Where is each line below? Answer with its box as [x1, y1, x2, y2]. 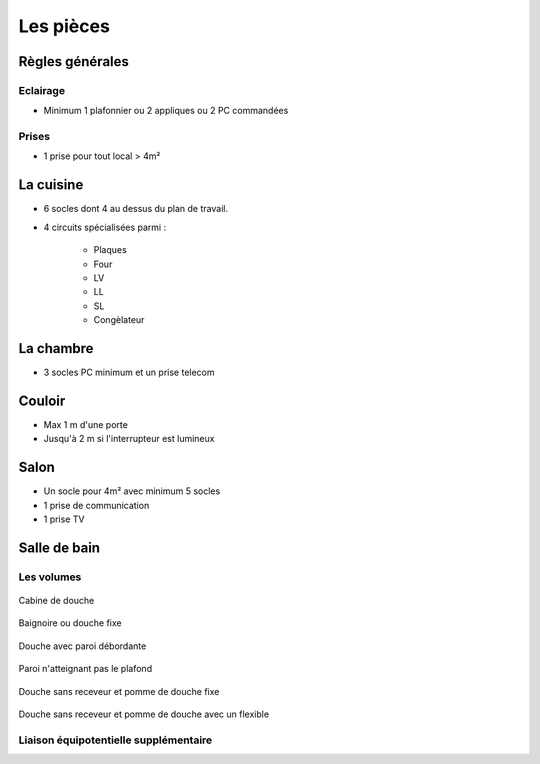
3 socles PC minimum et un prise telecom [43, 366, 215, 378]
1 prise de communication [43, 499, 150, 511]
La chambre [18, 340, 94, 357]
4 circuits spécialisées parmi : [43, 221, 167, 233]
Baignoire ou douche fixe [18, 617, 122, 629]
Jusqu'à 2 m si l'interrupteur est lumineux [43, 433, 215, 445]
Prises [18, 130, 50, 144]
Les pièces [18, 15, 110, 37]
